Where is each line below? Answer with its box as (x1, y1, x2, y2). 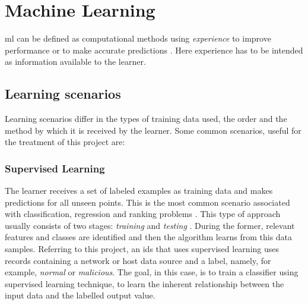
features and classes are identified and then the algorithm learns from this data (5, 231, 293, 243)
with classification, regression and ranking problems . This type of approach (5, 207, 281, 220)
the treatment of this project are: (5, 136, 125, 148)
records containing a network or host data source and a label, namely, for (5, 254, 271, 266)
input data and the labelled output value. (5, 289, 155, 301)
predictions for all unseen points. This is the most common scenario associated (5, 196, 290, 208)
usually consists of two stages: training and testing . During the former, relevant (5, 219, 295, 231)
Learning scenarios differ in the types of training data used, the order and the (5, 112, 287, 125)
